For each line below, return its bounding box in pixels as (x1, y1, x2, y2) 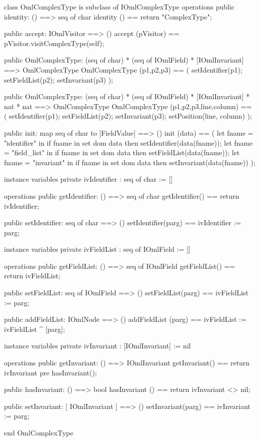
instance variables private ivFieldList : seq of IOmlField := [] (4, 244, 190, 254)
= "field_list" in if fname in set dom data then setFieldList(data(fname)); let (4, 147, 240, 158)
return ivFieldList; (4, 270, 60, 281)
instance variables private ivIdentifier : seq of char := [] (4, 174, 173, 184)
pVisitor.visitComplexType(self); (4, 38, 104, 48)
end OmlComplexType (4, 427, 73, 437)
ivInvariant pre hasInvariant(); (4, 367, 97, 377)
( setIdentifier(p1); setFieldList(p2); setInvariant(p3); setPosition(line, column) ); (4, 111, 252, 121)
